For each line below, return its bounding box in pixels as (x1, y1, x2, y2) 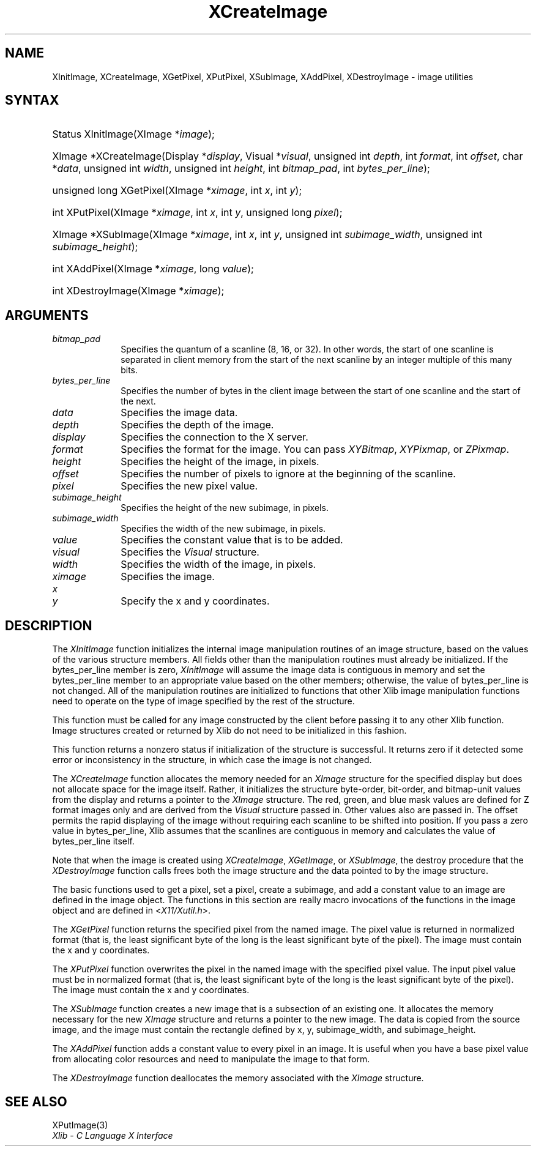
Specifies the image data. (121, 406, 238, 419)
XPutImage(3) (52, 1119, 108, 1130)
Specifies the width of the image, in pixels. (121, 558, 316, 571)
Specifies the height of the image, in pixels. (121, 455, 319, 468)
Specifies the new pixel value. (121, 480, 258, 493)
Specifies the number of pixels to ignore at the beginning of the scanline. (121, 467, 456, 480)
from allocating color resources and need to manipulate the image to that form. (52, 1054, 370, 1065)
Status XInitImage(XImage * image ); (52, 128, 215, 141)
